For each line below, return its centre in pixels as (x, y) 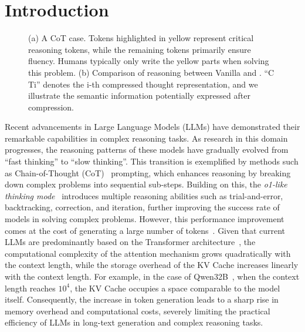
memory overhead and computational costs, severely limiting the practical (138, 311)
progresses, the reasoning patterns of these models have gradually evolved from (147, 150)
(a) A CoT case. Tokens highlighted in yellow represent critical (141, 38)
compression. (51, 107)
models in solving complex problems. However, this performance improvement (145, 219)
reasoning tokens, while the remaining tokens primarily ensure (140, 49)
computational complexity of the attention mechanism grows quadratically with (148, 253)
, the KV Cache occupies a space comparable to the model (175, 288)
